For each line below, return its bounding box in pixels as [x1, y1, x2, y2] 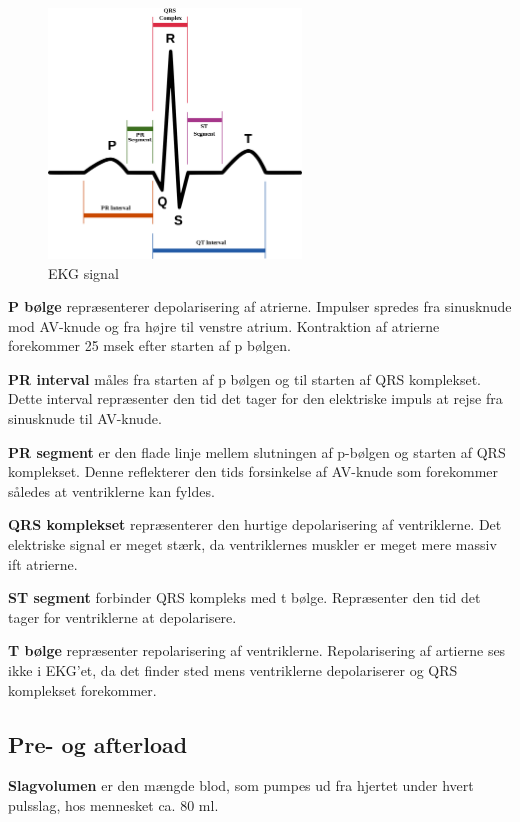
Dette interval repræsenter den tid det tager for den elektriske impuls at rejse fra [8, 388, 503, 409]
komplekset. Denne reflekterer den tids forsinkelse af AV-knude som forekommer [8, 461, 498, 482]
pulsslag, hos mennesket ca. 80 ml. [8, 794, 219, 815]
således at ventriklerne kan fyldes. [8, 480, 215, 501]
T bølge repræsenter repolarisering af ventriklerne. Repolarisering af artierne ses [8, 640, 506, 661]
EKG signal [48, 262, 119, 283]
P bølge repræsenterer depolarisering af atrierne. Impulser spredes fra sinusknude [8, 296, 512, 317]
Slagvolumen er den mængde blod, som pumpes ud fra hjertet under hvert [8, 775, 474, 796]
